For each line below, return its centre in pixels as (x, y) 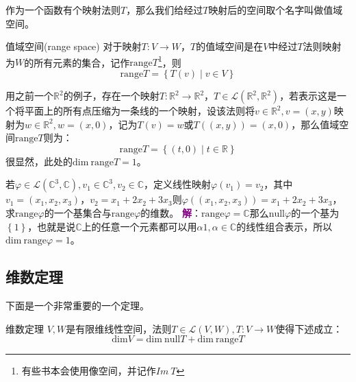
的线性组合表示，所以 (284, 226)
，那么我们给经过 (165, 10)
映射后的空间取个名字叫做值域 (276, 10)
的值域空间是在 (230, 46)
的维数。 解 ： (171, 213)
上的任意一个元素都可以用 (139, 226)
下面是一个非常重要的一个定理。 (77, 305)
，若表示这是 (308, 96)
